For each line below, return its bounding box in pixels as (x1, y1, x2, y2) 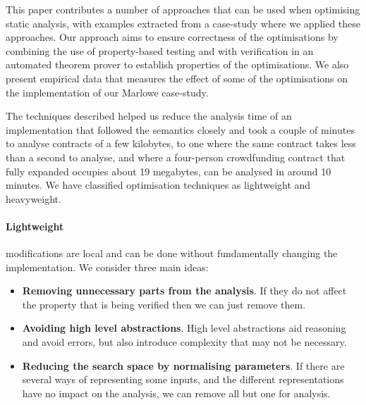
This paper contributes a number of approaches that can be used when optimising (6, 2, 360, 16)
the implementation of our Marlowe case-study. (6, 85, 209, 99)
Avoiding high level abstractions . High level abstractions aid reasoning (22, 320, 346, 335)
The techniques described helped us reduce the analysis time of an (6, 108, 292, 123)
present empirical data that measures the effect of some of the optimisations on (6, 70, 348, 85)
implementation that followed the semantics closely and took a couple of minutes (6, 122, 355, 137)
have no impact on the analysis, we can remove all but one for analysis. (22, 385, 331, 400)
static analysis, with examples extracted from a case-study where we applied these (6, 15, 361, 30)
